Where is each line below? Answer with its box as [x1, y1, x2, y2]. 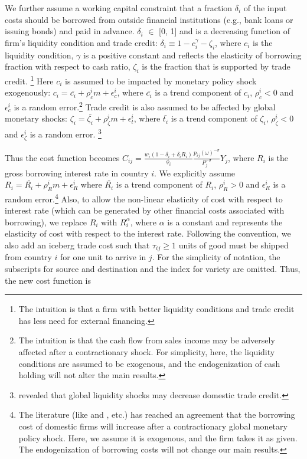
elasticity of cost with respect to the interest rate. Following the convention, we [5, 227, 291, 240]
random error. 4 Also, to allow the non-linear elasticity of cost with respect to [5, 191, 283, 205]
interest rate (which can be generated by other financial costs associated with [5, 204, 285, 217]
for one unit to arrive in [60, 251, 146, 263]
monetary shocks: [5, 112, 67, 124]
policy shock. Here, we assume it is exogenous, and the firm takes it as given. [18, 431, 298, 444]
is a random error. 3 [30, 126, 102, 140]
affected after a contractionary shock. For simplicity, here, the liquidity [18, 345, 275, 358]
